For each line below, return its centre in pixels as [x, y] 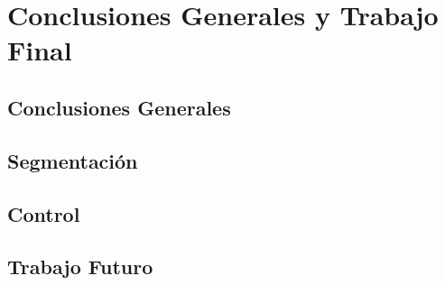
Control [44, 213]
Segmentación [73, 160]
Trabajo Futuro [80, 267]
